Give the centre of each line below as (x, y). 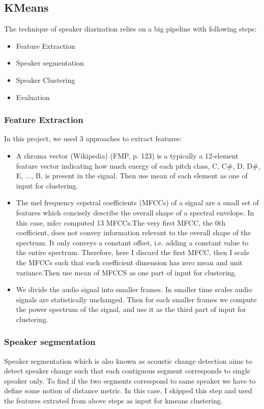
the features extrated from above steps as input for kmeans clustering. (113, 401)
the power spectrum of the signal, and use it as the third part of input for (131, 309)
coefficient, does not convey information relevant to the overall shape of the (133, 232)
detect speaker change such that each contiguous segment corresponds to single (127, 371)
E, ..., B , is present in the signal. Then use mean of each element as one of (132, 176)
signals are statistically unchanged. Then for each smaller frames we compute (136, 299)
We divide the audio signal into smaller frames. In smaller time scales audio (134, 289)
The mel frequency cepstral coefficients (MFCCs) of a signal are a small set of (137, 202)
